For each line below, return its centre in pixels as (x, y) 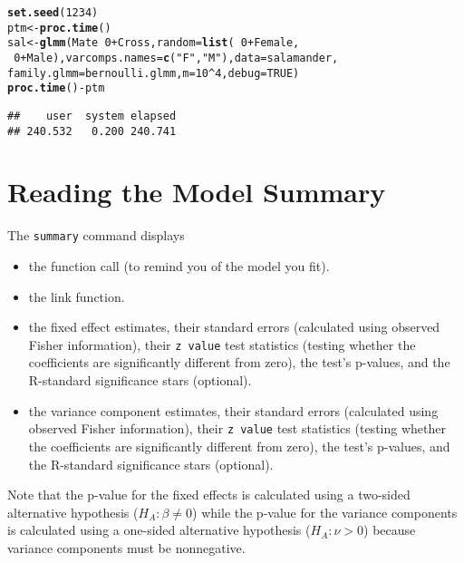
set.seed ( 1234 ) (53, 13)
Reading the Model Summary (197, 192)
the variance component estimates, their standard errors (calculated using (233, 410)
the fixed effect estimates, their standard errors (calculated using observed (234, 327)
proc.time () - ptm (56, 88)
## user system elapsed (92, 116)
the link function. (77, 296)
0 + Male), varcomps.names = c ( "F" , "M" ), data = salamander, (176, 58)
